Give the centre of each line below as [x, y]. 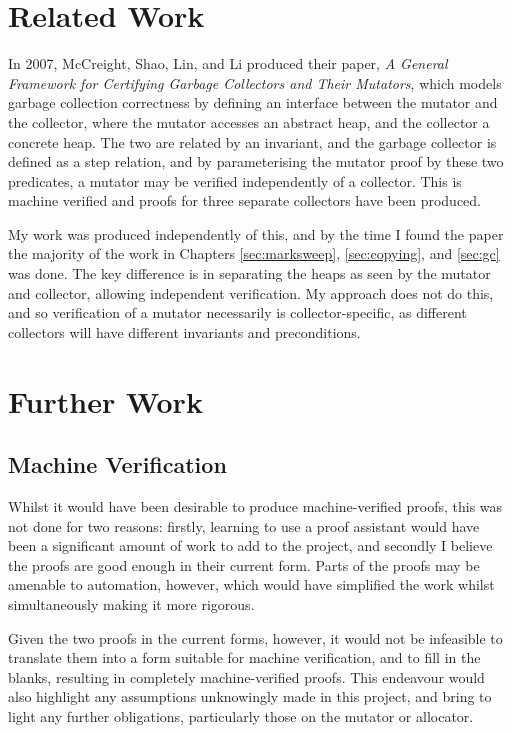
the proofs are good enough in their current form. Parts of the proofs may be [244, 564]
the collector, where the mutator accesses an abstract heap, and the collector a [249, 121]
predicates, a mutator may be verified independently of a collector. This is [235, 180]
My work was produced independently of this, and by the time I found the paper [256, 233]
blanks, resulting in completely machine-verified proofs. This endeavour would [246, 676]
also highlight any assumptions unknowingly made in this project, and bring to [250, 696]
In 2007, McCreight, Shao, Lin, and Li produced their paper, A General [228, 63]
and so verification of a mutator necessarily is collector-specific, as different [237, 312]
